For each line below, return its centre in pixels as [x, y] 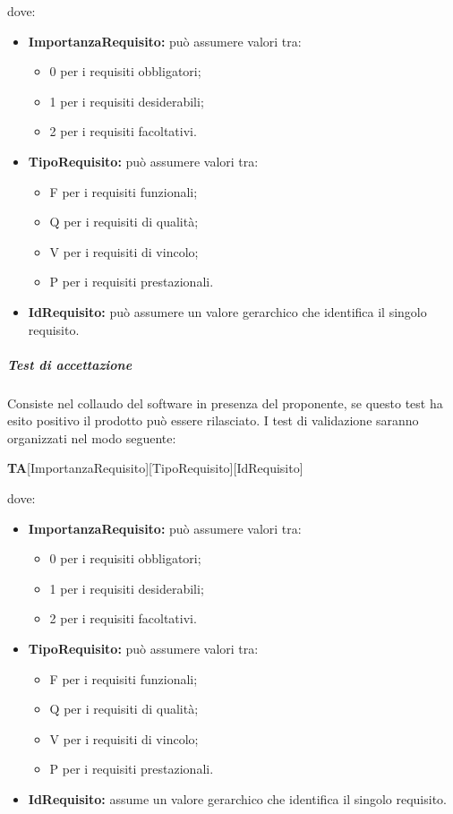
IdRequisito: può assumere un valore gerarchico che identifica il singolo [227, 311]
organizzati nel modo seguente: [92, 437]
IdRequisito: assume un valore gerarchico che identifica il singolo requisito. [237, 799]
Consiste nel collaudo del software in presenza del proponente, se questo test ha [225, 403]
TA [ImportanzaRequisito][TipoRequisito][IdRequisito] [155, 468]
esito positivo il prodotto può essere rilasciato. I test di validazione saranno [213, 420]
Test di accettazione [70, 364]
